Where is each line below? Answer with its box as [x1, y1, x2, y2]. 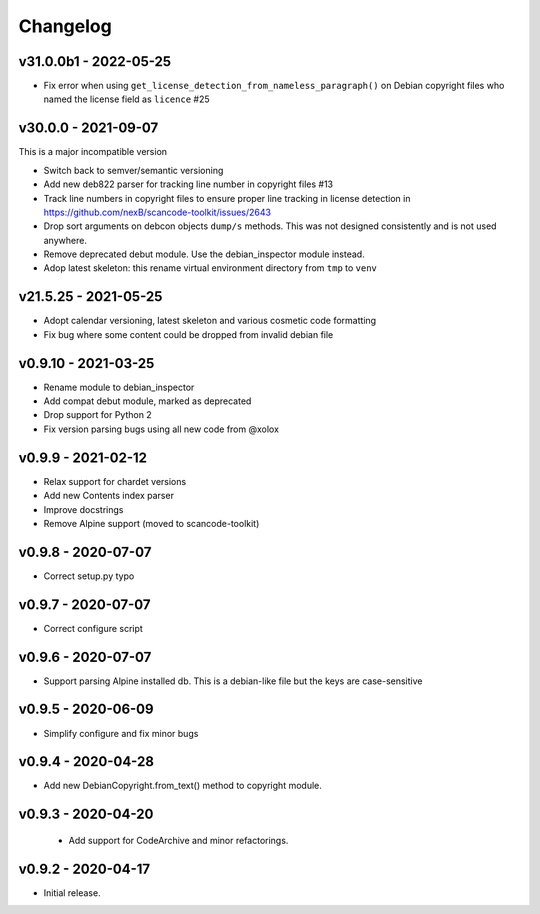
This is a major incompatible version [18, 146, 168, 158]
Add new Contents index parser [43, 490, 175, 502]
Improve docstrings [43, 503, 124, 515]
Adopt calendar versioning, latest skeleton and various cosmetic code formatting [43, 315, 377, 327]
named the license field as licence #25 [43, 93, 210, 105]
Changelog [18, 15, 112, 37]
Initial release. [43, 886, 101, 899]
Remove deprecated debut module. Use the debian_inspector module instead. [43, 248, 365, 260]
